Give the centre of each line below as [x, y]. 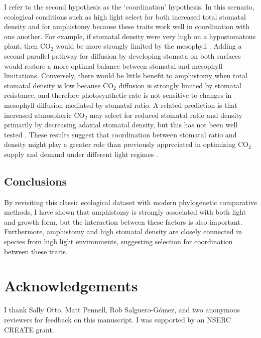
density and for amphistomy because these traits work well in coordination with [127, 26]
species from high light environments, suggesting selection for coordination [118, 241]
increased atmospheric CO [44, 115]
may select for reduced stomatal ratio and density [166, 115]
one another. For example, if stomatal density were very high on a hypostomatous [130, 36]
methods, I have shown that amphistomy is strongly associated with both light [125, 212]
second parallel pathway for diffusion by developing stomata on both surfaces [122, 55]
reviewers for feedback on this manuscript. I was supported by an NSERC [118, 319]
